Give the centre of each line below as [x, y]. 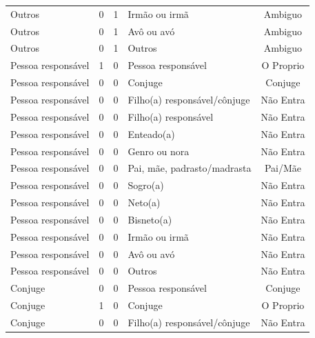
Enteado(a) [151, 133]
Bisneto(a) [150, 219]
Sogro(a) [146, 185]
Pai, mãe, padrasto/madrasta [190, 168]
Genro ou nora [159, 151]
